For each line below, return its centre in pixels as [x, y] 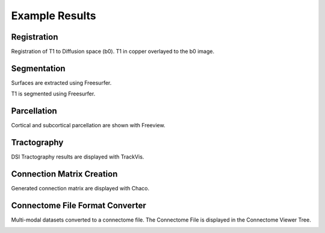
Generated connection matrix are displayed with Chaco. [80, 189]
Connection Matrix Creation [64, 174]
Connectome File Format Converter [79, 205]
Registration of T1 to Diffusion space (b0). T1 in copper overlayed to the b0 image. [113, 52]
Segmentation [38, 68]
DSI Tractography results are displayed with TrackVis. [78, 157]
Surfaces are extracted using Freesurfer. [61, 83]
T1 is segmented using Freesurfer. [53, 94]
